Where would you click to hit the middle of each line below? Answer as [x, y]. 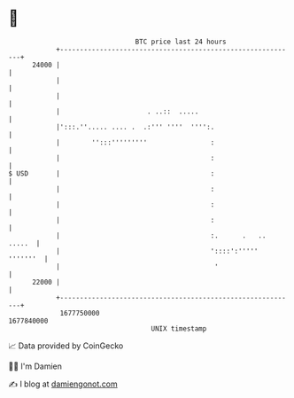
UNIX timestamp [179, 328]
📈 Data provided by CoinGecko [66, 346]
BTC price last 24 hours [181, 42]
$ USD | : [112, 173]
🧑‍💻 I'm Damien [35, 366]
